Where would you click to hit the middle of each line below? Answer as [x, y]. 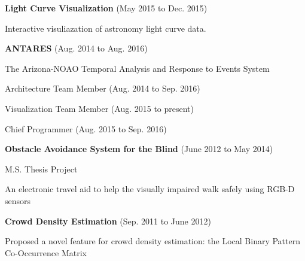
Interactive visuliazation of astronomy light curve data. [106, 28]
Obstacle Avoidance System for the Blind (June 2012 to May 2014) [139, 149]
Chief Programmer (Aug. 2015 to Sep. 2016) [86, 128]
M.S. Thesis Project [41, 169]
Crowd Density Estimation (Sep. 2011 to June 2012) [108, 221]
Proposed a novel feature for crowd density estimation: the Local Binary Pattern [152, 241]
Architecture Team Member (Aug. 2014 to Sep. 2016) [103, 88]
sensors [18, 200]
